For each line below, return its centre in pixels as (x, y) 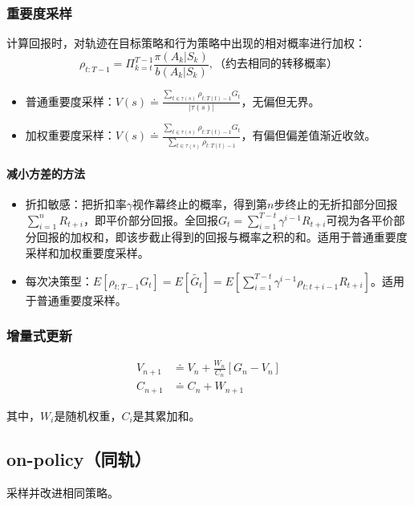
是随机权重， (88, 415)
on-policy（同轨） (79, 458)
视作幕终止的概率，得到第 (200, 204)
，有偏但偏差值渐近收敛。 (308, 135)
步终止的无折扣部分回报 (336, 204)
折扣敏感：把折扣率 (76, 204)
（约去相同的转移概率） (276, 65)
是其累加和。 (166, 415)
